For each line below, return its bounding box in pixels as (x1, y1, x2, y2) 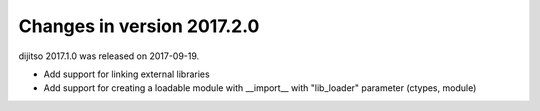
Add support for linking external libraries (43, 68, 210, 80)
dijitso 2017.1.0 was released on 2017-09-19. (18, 50, 200, 62)
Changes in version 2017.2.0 (18, 15, 260, 37)
